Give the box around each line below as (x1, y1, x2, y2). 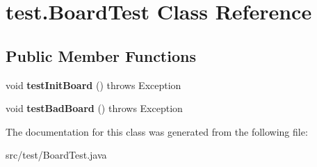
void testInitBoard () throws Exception (6, 77, 181, 92)
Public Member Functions (6, 45, 196, 66)
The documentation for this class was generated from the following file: (6, 124, 308, 138)
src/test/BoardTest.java (6, 148, 107, 162)
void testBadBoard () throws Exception (6, 101, 183, 116)
